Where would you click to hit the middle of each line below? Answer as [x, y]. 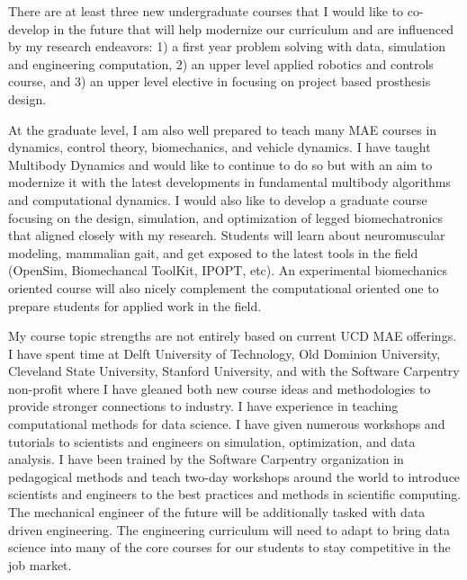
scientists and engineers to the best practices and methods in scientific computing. [235, 494]
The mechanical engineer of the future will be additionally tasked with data [217, 512]
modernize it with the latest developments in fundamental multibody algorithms [229, 182]
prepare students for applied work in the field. [135, 305]
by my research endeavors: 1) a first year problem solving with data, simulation [227, 46]
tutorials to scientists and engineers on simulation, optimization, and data [212, 441]
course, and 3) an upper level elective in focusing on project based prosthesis [220, 81]
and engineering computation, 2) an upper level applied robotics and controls [221, 63]
